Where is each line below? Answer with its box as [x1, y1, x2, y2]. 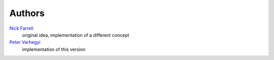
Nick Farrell [9, 25, 33, 31]
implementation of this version [22, 46, 86, 52]
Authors [9, 8, 45, 19]
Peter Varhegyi [9, 39, 41, 45]
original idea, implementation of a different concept [22, 32, 129, 38]
